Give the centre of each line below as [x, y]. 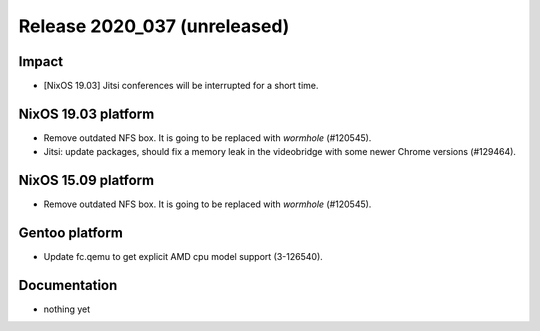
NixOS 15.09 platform [86, 180]
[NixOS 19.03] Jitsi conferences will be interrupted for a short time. [181, 86]
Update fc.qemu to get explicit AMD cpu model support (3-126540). [183, 257]
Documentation [68, 285]
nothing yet [67, 309]
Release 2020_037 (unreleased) [154, 26]
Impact [41, 61]
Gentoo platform [71, 233]
